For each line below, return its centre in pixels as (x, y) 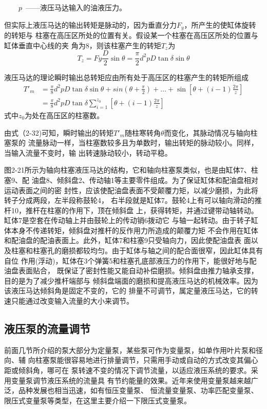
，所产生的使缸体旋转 (220, 24)
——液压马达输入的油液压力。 (76, 7)
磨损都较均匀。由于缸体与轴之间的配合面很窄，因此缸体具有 (162, 250)
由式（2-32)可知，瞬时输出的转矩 (59, 132)
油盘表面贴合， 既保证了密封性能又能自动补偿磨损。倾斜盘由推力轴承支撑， (131, 271)
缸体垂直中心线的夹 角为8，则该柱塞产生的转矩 (83, 45)
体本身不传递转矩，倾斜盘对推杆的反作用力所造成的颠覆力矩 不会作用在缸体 (131, 230)
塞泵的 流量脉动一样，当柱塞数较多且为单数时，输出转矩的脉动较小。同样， (131, 143)
